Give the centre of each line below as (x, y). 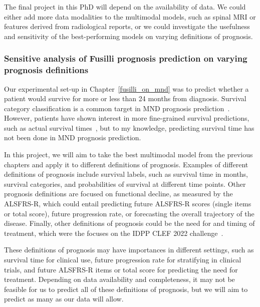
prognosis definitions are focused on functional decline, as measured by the (118, 194)
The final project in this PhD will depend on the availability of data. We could (125, 7)
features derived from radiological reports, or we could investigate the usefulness (127, 26)
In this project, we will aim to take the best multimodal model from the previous (128, 155)
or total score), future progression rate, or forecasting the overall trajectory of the (129, 213)
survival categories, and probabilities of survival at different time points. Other (125, 184)
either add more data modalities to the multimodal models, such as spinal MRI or (130, 16)
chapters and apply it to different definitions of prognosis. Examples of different (126, 164)
